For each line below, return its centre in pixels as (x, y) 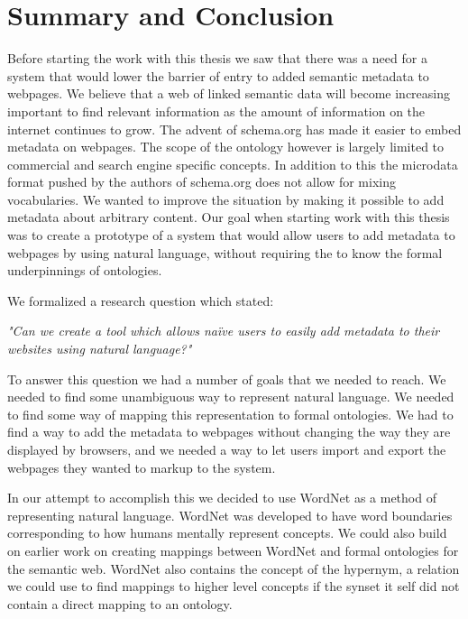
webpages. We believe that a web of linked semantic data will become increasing (229, 93)
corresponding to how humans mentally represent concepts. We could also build (227, 533)
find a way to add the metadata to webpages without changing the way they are (229, 432)
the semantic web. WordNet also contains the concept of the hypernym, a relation (234, 568)
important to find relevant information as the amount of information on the (216, 111)
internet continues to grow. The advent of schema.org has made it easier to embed (234, 129)
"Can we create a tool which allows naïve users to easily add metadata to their (224, 331)
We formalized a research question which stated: (141, 300)
